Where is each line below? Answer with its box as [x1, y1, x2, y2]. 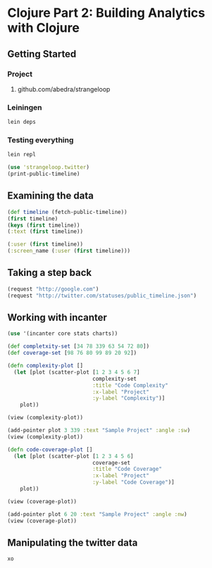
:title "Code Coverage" [92, 466, 162, 473]
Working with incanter [7, 311, 108, 323]
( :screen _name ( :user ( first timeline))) [7, 248, 131, 255]
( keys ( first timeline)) [7, 222, 80, 229]
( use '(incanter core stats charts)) [7, 330, 118, 337]
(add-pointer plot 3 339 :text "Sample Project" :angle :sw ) [7, 427, 191, 434]
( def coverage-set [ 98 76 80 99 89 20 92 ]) [7, 350, 137, 357]
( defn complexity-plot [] [7, 362, 83, 370]
